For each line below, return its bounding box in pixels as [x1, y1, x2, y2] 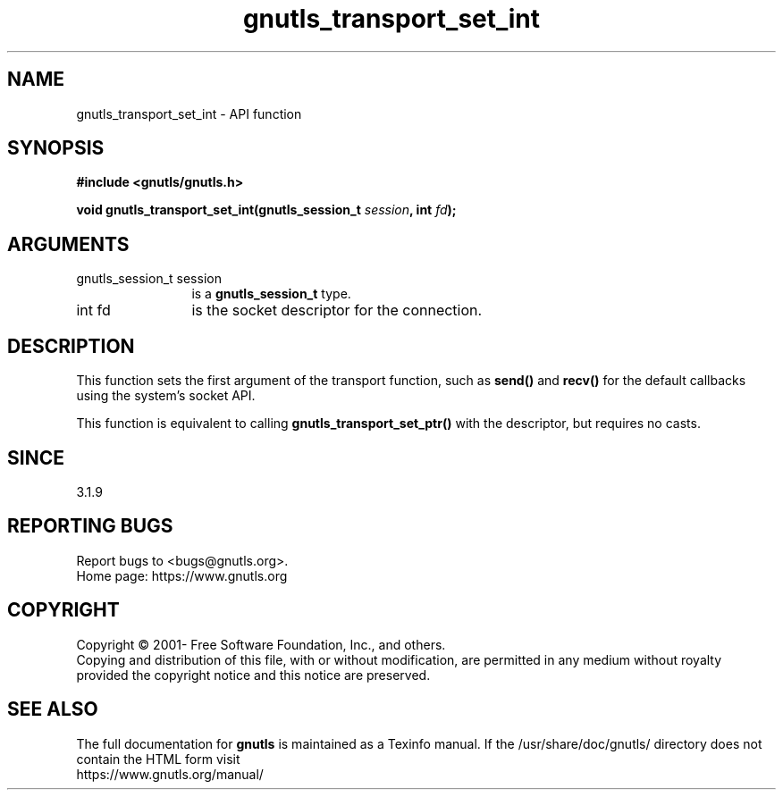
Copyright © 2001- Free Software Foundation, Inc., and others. [76, 636, 446, 652]
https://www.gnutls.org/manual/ [76, 766, 264, 782]
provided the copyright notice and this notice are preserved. [76, 667, 431, 683]
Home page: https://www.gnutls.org [76, 567, 288, 583]
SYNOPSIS [7, 137, 105, 160]
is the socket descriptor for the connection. [191, 301, 483, 320]
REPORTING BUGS [7, 515, 173, 538]
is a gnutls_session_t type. [191, 286, 351, 302]
